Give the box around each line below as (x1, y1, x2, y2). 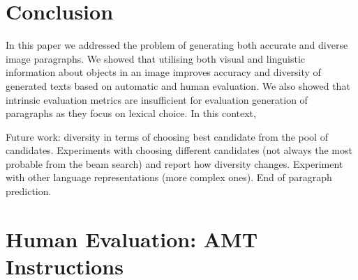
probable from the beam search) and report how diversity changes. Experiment (6, 156, 343, 171)
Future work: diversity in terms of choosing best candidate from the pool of (6, 129, 328, 143)
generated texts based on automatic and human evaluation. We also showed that (6, 78, 350, 93)
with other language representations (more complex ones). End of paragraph (6, 170, 332, 185)
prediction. (6, 184, 52, 199)
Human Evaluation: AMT (6, 224, 258, 253)
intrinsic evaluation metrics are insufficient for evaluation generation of (6, 92, 308, 107)
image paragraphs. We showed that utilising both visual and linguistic (6, 51, 306, 65)
